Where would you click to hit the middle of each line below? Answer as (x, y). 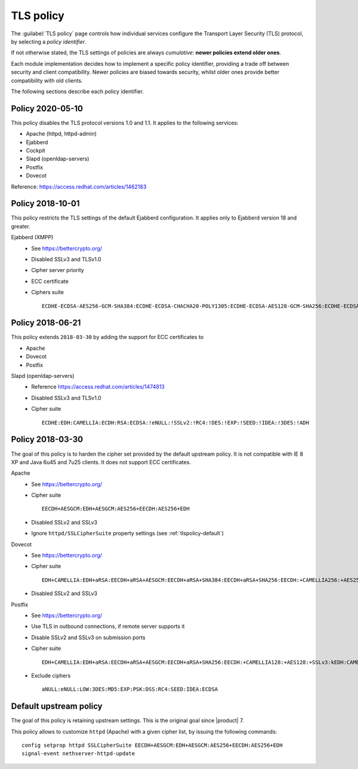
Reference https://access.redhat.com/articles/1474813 (98, 387)
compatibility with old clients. (47, 80)
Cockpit (36, 150)
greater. (21, 226)
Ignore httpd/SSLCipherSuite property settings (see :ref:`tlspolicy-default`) (127, 533)
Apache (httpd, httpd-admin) (61, 134)
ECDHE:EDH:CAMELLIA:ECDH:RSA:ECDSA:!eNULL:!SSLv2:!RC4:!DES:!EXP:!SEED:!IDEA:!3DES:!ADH (176, 422)
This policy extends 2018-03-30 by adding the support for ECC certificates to (107, 337)
